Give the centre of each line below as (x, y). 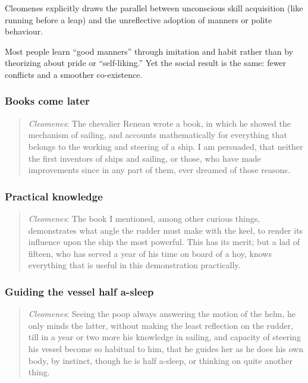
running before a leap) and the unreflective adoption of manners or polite (139, 19)
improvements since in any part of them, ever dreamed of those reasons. (159, 170)
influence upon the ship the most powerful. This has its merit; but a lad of (164, 242)
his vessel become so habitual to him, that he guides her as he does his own (166, 348)
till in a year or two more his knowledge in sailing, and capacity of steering (164, 337)
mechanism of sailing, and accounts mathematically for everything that (158, 135)
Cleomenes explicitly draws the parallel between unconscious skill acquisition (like (154, 8)
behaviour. (24, 31)
